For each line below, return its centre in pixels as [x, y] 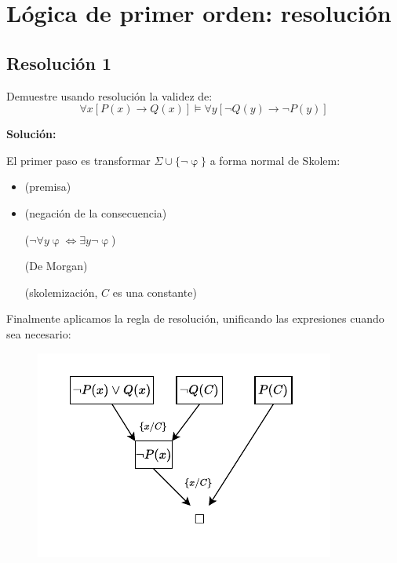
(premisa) [48, 186]
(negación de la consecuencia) [96, 212]
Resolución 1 [59, 62]
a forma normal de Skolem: [275, 160]
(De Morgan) [56, 266]
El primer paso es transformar [78, 160]
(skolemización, [61, 292]
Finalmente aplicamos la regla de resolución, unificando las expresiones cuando [195, 318]
